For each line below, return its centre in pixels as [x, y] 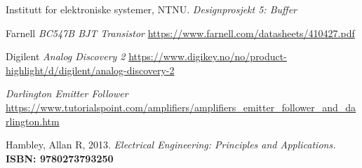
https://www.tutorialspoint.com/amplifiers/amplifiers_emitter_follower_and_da [181, 107]
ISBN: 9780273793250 [60, 158]
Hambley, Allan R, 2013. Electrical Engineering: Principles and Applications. [171, 145]
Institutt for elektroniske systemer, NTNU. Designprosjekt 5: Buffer [151, 9]
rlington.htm [33, 121]
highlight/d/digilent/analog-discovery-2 [90, 70]
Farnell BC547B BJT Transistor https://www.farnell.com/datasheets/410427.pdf [180, 33]
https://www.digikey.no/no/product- [208, 56]
